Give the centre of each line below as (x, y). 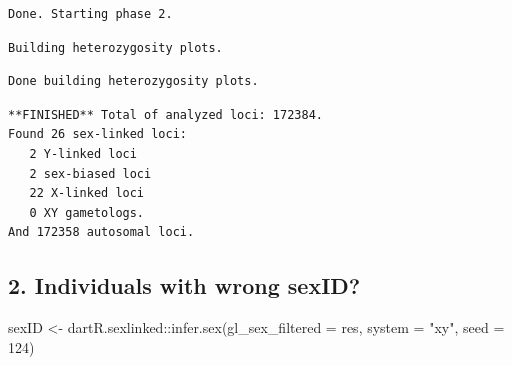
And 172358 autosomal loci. (101, 232)
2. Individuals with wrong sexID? (184, 285)
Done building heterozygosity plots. (133, 81)
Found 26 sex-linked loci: (97, 134)
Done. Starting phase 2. (90, 14)
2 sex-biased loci (90, 173)
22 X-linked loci (87, 193)
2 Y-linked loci (83, 153)
